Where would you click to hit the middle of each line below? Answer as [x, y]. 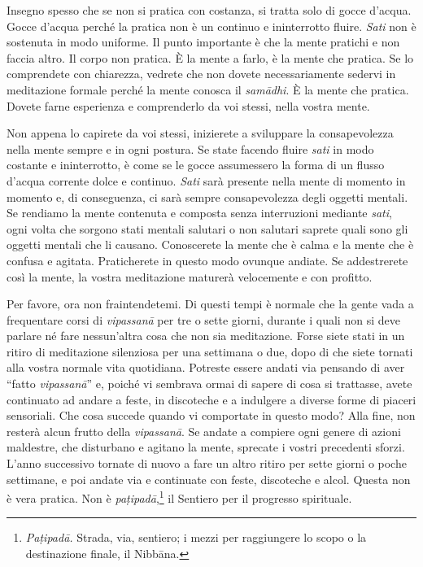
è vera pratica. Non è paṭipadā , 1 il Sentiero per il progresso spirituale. [179, 497]
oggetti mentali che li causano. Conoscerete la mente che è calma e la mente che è [210, 244]
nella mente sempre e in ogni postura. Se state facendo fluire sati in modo [190, 148]
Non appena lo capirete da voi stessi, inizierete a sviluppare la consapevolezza [200, 133]
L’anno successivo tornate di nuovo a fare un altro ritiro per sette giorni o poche [207, 463]
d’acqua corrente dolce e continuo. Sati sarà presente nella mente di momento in [206, 180]
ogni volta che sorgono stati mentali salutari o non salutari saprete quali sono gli [207, 228]
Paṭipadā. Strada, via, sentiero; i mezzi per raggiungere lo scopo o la [196, 537]
